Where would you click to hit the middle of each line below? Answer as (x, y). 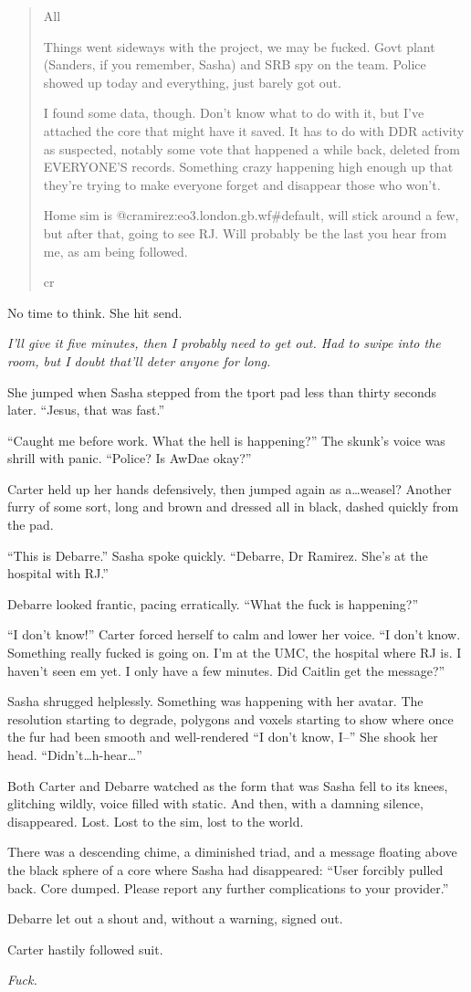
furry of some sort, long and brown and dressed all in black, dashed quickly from (233, 507)
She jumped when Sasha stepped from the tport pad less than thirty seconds (222, 391)
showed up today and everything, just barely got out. (192, 82)
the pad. (31, 525)
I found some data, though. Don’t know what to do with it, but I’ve (234, 113)
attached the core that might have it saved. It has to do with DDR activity (254, 130)
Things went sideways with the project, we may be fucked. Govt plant (239, 46)
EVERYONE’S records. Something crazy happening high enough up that (248, 167)
